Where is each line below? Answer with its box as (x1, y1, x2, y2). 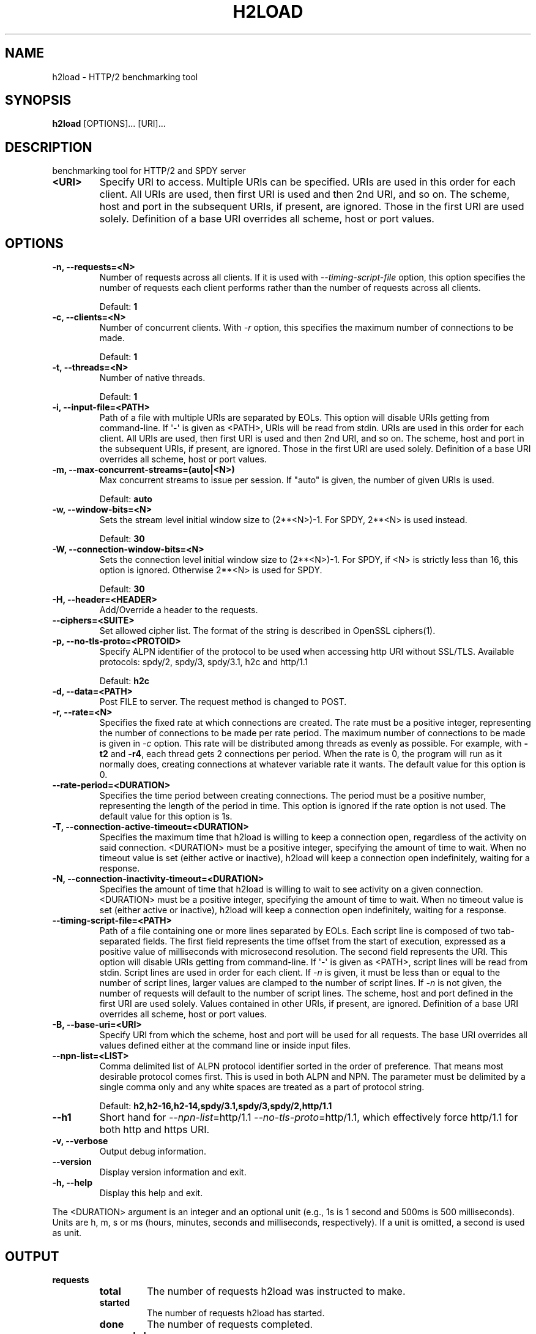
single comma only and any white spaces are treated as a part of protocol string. (99, 1082, 425, 1093)
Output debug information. (99, 1146, 206, 1157)
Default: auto (99, 494, 152, 505)
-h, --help (52, 1177, 92, 1188)
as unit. (52, 1227, 82, 1238)
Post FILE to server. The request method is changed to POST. (99, 696, 347, 707)
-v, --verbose (52, 1136, 108, 1147)
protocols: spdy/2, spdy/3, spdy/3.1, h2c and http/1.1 (99, 657, 308, 668)
